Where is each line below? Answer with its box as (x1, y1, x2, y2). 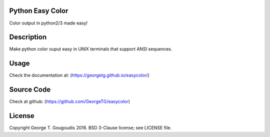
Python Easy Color (9, 6, 68, 15)
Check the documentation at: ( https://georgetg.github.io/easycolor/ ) (9, 72, 150, 78)
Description (9, 33, 47, 41)
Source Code (9, 85, 51, 94)
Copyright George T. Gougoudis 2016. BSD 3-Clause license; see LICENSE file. (9, 125, 172, 131)
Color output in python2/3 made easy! (9, 20, 88, 26)
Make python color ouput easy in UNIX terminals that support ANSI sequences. (9, 46, 172, 52)
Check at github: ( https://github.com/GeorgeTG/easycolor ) (9, 98, 130, 104)
